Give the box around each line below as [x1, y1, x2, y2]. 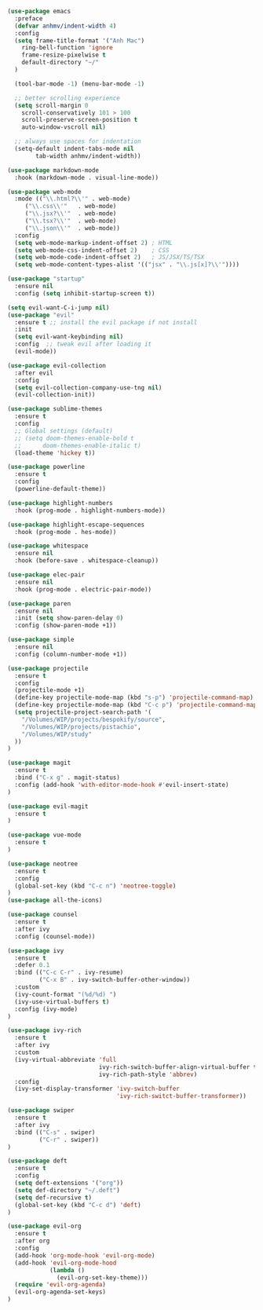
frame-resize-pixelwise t [21, 51, 107, 59]
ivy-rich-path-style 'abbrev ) [98, 1070, 198, 1078]
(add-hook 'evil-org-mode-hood [14, 1259, 117, 1267]
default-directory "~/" [21, 59, 100, 67]
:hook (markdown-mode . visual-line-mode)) [14, 174, 159, 181]
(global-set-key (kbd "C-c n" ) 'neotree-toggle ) [14, 882, 177, 890]
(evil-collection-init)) [14, 391, 96, 399]
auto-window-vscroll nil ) [21, 123, 107, 131]
